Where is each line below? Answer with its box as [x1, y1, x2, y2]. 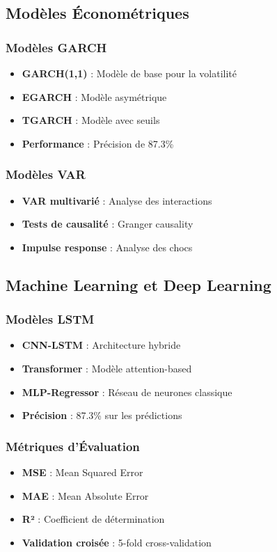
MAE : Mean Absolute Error [22, 488, 149, 503]
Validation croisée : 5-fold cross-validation [22, 535, 212, 549]
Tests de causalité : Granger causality [22, 216, 193, 231]
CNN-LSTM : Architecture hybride [22, 338, 181, 352]
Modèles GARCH [6, 38, 107, 56]
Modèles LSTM [6, 310, 95, 328]
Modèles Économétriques [6, 2, 189, 24]
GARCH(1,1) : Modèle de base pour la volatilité [22, 66, 237, 80]
